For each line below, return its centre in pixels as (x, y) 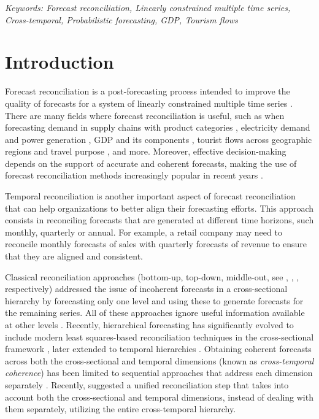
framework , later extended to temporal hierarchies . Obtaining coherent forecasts (158, 349)
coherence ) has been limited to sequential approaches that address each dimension (159, 373)
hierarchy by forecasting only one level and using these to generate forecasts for (154, 300)
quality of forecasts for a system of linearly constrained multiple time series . (149, 103)
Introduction (60, 62)
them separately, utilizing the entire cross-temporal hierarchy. (121, 409)
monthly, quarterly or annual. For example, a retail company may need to (144, 232)
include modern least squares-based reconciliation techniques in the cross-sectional (159, 336)
